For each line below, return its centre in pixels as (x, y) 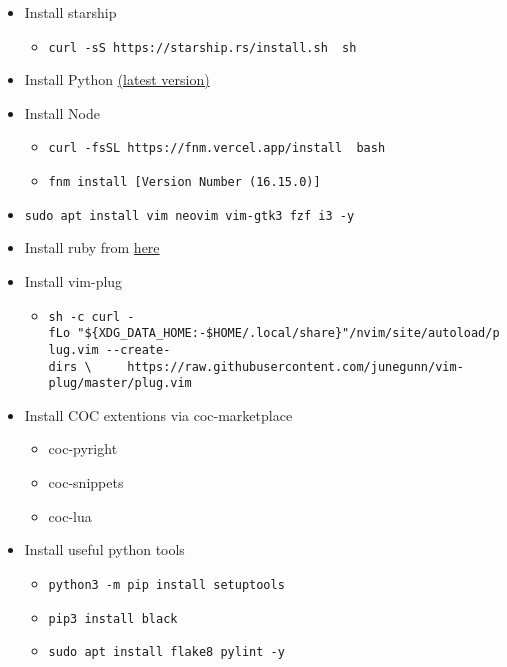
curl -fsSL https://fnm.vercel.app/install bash (217, 148)
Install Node (62, 112)
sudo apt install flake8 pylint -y (166, 652)
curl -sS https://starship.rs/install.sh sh (202, 47)
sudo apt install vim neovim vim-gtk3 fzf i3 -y (189, 215)
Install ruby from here (92, 247)
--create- (138, 349)
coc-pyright (83, 448)
